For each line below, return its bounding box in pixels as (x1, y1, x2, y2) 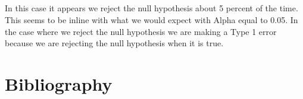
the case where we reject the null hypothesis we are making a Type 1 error (5, 25, 277, 37)
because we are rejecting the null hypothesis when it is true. (5, 37, 224, 49)
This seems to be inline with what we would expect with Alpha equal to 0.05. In (5, 13, 298, 25)
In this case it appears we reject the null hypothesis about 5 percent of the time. (5, 2, 298, 14)
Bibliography (5, 71, 113, 95)
